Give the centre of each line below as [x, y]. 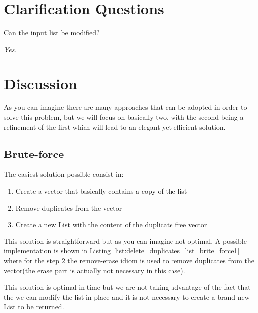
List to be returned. [34, 306]
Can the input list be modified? [52, 33]
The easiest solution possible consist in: [64, 174]
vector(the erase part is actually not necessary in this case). [95, 270]
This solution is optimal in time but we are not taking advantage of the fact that [127, 287]
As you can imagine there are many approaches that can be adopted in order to [126, 107]
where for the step [32, 260]
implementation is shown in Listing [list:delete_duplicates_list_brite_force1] [122, 251]
